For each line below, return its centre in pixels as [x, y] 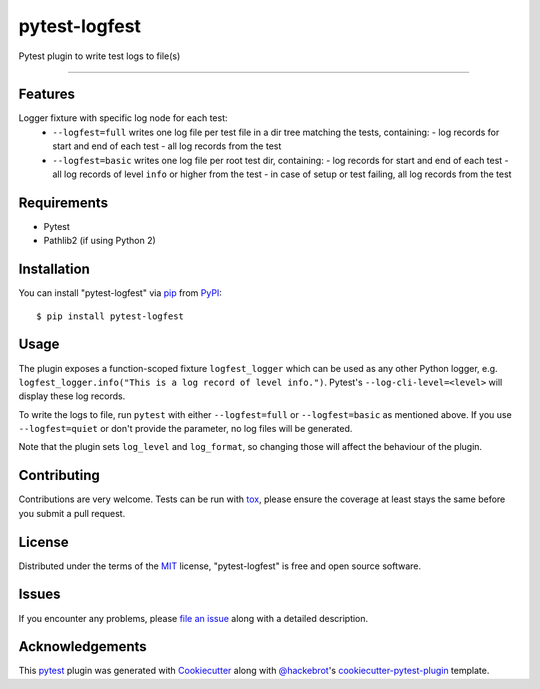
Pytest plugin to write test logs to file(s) [99, 56]
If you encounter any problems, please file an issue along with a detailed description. [193, 618]
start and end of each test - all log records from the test [167, 146]
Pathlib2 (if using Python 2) [100, 241]
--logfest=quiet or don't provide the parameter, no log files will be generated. [185, 429]
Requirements [63, 202]
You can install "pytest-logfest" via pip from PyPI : [120, 293]
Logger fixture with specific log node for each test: [123, 118]
